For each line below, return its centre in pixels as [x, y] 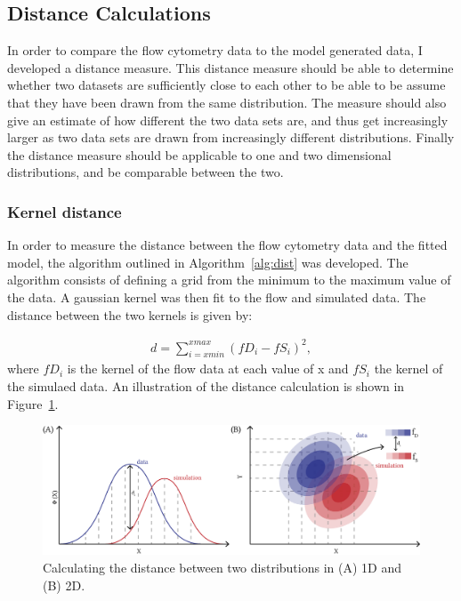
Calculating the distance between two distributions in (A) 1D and [222, 567]
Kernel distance [65, 211]
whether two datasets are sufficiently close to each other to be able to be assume [226, 85]
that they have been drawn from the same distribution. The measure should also [227, 102]
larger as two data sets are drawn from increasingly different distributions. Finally [231, 137]
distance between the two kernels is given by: [130, 314]
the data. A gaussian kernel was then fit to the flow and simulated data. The [217, 296]
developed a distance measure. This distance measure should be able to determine [230, 67]
